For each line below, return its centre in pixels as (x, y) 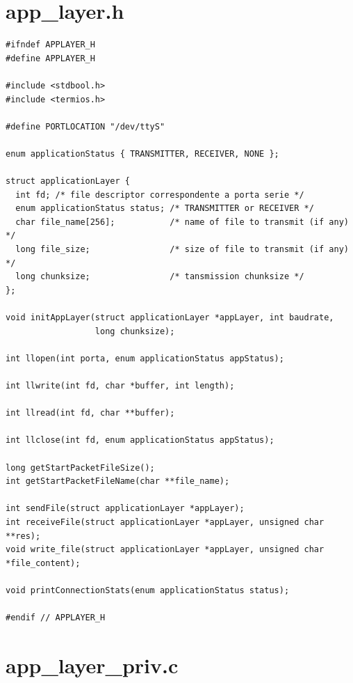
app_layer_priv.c (92, 665)
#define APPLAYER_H (50, 58)
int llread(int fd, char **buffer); (90, 413)
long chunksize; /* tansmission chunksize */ (160, 277)
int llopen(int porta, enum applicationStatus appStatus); (145, 358)
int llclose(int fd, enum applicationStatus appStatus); (140, 440)
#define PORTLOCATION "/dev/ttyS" (85, 126)
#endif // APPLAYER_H (56, 618)
